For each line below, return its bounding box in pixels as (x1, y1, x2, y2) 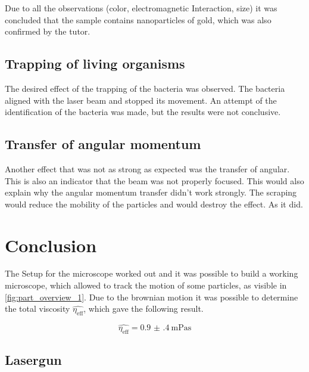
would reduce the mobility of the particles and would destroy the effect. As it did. (5, 197, 303, 210)
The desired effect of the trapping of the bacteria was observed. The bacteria (5, 82, 285, 94)
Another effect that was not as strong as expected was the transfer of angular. (5, 162, 290, 175)
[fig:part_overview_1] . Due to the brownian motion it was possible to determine (5, 290, 298, 303)
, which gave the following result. (83, 302, 204, 315)
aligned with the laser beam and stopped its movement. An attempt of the (5, 94, 277, 106)
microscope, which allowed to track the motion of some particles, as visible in (5, 279, 287, 292)
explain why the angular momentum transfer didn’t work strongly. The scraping (5, 186, 297, 199)
